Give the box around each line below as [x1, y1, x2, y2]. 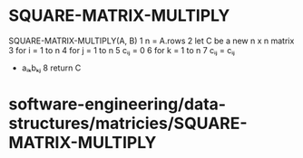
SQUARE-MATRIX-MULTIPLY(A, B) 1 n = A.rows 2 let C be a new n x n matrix [8, 35, 295, 46]
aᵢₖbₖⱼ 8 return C [21, 62, 82, 73]
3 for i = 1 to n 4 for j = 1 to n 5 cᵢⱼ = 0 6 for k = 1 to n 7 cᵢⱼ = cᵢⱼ [8, 44, 235, 55]
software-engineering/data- [8, 94, 227, 115]
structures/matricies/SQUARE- [8, 114, 248, 134]
